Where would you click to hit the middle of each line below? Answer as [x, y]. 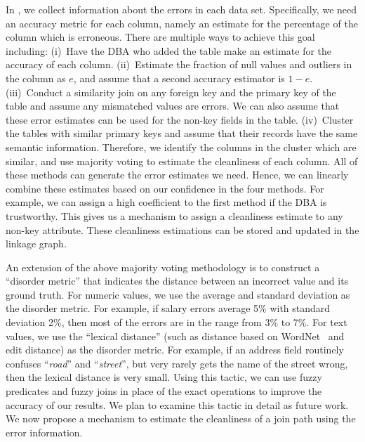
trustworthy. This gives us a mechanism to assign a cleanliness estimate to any [174, 215]
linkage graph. [36, 243]
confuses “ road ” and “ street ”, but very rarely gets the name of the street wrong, [177, 363]
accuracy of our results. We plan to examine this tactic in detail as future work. [177, 404]
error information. [44, 432]
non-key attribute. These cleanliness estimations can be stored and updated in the [182, 229]
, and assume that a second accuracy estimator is [179, 78]
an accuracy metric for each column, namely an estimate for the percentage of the [182, 23]
